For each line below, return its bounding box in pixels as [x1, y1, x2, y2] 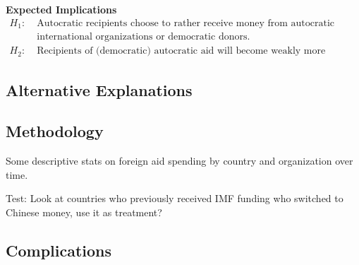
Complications [6, 239, 112, 261]
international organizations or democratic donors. [37, 32, 250, 42]
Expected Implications [6, 2, 117, 16]
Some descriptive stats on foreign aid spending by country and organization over [6, 153, 353, 168]
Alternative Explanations [6, 78, 193, 100]
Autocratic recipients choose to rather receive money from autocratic [37, 18, 335, 28]
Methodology [6, 120, 104, 142]
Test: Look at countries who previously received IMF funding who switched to [6, 191, 343, 206]
